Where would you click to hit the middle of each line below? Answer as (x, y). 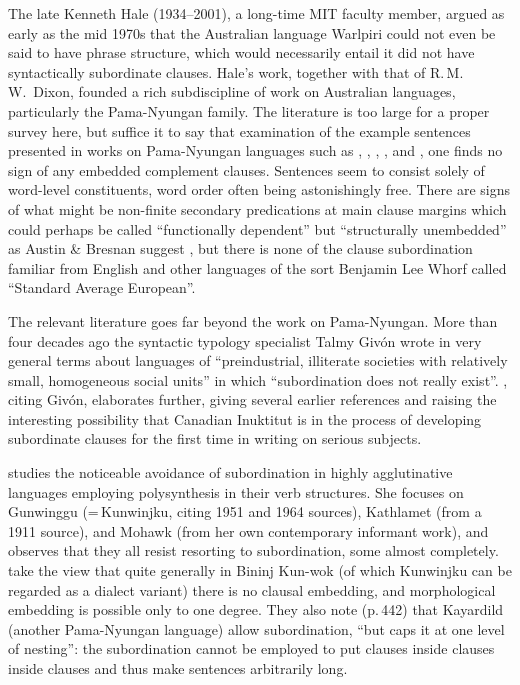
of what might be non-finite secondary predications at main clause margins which (257, 208)
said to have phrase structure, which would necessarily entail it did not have (241, 52)
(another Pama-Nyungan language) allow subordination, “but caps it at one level (256, 628)
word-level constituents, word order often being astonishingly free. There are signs (259, 189)
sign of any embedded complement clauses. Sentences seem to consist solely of (246, 169)
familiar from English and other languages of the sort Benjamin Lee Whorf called (257, 267)
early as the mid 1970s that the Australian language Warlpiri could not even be (252, 32)
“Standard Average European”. (102, 287)
